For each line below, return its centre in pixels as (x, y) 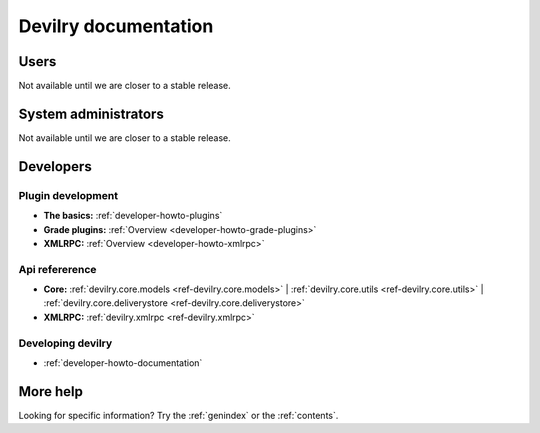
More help (51, 391)
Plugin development (68, 195)
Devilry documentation (116, 26)
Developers (55, 166)
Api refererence (57, 269)
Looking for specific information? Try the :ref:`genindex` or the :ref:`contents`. (178, 415)
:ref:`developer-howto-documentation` (123, 362)
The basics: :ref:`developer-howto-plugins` (133, 216)
